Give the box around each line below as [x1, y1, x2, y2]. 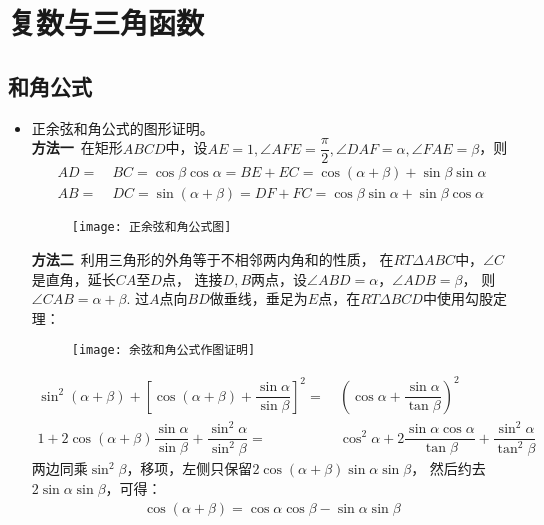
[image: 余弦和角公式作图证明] [71, 343, 256, 358]
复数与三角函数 [8, 2, 205, 43]
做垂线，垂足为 [209, 288, 308, 309]
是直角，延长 [31, 268, 116, 289]
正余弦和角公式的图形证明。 [31, 117, 214, 138]
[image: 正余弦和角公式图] [71, 220, 232, 235]
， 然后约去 [411, 458, 486, 479]
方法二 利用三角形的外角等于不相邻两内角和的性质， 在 [31, 248, 394, 269]
